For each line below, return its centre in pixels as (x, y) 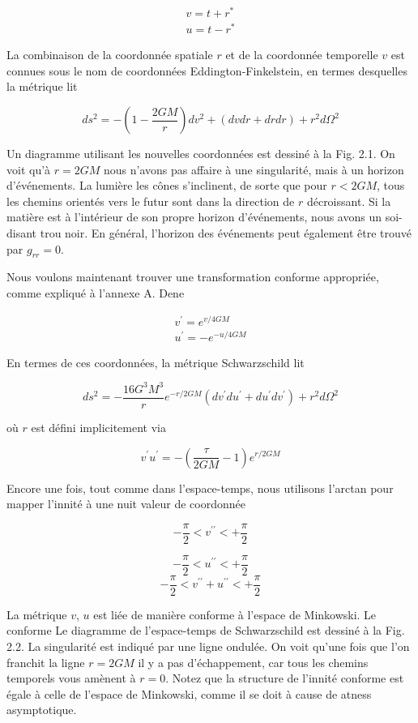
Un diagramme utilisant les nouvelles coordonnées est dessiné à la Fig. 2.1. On (201, 153)
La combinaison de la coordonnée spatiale (110, 55)
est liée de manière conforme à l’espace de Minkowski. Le (235, 614)
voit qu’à (29, 169)
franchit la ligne (46, 662)
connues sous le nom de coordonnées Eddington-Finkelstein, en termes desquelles (207, 70)
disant (22, 232)
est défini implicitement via (98, 427)
